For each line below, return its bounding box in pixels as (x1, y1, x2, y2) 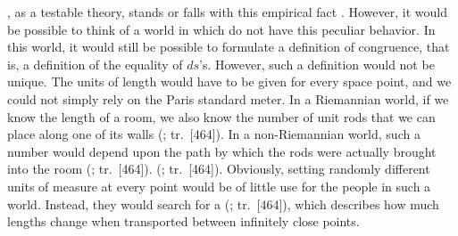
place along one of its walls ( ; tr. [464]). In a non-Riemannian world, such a (7, 125, 421, 143)
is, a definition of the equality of (7, 54, 183, 73)
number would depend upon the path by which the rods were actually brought (7, 142, 437, 160)
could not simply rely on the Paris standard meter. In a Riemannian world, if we (7, 89, 449, 108)
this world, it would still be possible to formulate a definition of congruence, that (7, 37, 450, 56)
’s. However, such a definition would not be (199, 54, 435, 73)
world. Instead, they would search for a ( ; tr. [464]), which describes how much (7, 194, 439, 213)
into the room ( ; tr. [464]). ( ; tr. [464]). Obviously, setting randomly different (7, 159, 430, 178)
